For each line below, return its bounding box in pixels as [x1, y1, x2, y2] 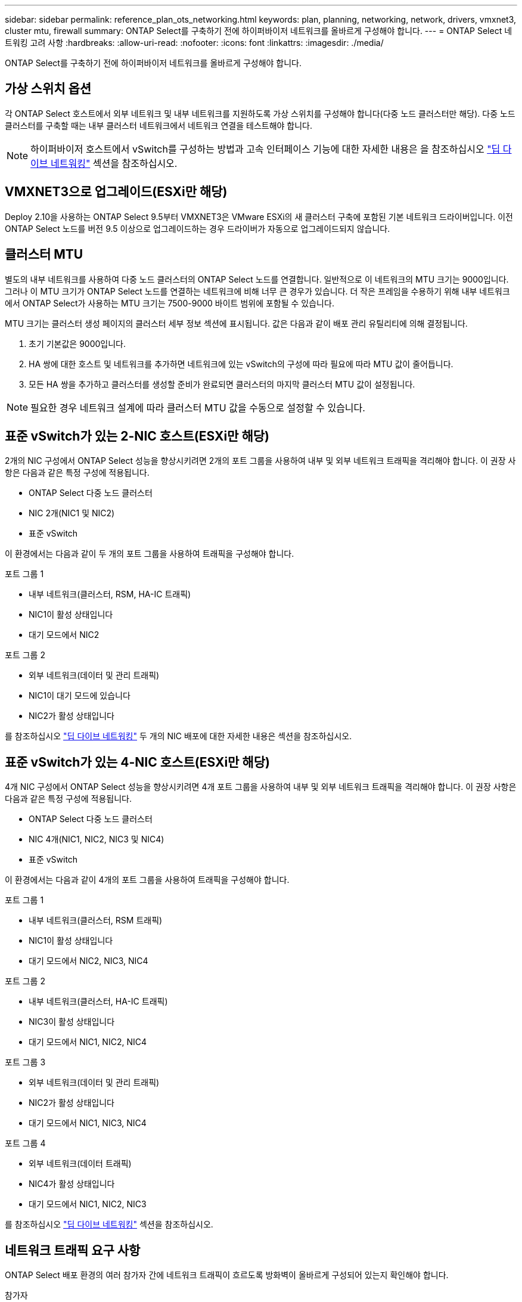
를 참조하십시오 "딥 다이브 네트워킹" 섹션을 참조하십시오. [5, 1219, 213, 1230]
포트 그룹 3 [5, 1057, 46, 1068]
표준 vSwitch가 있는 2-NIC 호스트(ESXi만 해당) [5, 428, 269, 444]
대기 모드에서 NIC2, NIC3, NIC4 [29, 956, 148, 966]
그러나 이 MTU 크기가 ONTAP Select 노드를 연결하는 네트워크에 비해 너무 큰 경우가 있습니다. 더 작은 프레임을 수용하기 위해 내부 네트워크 [5, 286, 510, 296]
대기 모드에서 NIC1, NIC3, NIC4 [29, 1118, 147, 1129]
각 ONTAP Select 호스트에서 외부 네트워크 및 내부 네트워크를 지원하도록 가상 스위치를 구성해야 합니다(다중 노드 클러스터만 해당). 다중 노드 [5, 108, 515, 119]
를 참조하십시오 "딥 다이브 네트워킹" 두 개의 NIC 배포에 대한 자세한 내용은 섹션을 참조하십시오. [5, 731, 352, 742]
